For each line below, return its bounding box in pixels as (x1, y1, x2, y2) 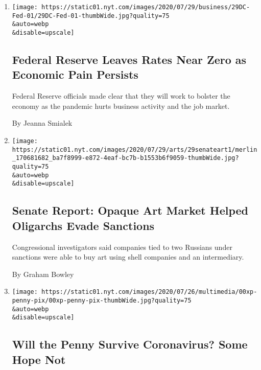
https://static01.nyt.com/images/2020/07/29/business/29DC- (41, 4, 250, 11)
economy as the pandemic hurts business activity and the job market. (12, 100, 230, 111)
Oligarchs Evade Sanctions (12, 217, 155, 233)
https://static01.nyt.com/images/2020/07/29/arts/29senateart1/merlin (12, 146, 257, 153)
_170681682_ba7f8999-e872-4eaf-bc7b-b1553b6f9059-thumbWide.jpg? (12, 154, 239, 162)
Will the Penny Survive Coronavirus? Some (12, 336, 248, 352)
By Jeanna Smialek (12, 118, 73, 128)
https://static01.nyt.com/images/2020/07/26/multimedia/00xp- (41, 288, 257, 296)
